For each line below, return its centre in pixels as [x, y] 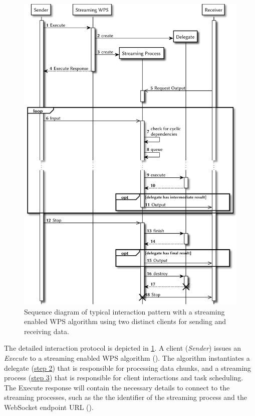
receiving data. [47, 331]
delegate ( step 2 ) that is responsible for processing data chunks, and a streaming [128, 368]
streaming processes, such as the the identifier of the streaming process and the [126, 397]
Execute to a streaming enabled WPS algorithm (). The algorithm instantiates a [127, 358]
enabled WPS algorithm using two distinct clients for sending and [125, 321]
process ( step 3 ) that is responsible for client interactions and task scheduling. [124, 378]
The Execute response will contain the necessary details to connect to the [117, 387]
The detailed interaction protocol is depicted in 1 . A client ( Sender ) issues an [122, 348]
